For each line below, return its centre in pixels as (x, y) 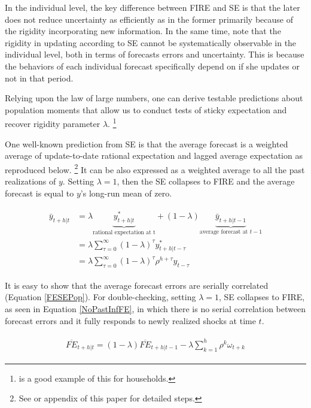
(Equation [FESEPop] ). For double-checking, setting (100, 297)
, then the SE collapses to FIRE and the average (206, 181)
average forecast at (224, 232)
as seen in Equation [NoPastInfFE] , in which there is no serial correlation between (155, 309)
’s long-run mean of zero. (126, 193)
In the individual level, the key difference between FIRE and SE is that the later (153, 7)
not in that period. (39, 78)
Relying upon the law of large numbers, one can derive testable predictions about (154, 98)
